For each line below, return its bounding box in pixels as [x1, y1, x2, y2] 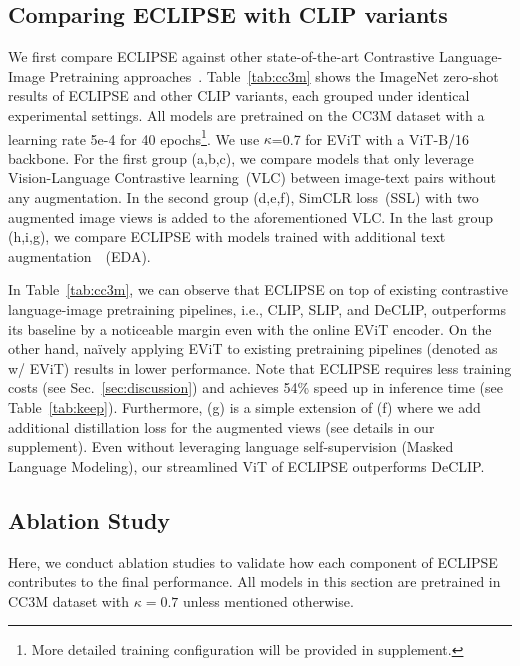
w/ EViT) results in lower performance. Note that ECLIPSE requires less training [8, 357, 512, 378]
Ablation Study [8, 504, 171, 535]
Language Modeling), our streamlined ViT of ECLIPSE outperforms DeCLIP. [8, 455, 485, 476]
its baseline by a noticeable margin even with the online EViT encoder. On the [8, 318, 492, 339]
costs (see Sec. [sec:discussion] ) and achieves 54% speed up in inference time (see [8, 377, 504, 398]
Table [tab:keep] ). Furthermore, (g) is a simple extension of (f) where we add [8, 396, 481, 417]
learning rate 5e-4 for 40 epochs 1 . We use [8, 125, 260, 149]
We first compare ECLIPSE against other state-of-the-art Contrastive [8, 46, 435, 67]
